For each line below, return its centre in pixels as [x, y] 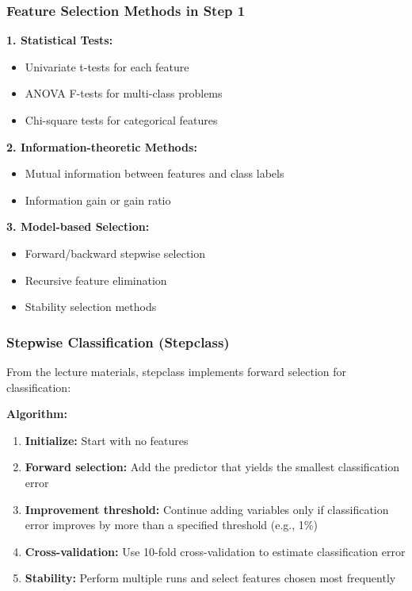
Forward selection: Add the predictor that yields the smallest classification [212, 467]
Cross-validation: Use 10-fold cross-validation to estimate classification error [215, 551]
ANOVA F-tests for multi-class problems [124, 93]
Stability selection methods [91, 307]
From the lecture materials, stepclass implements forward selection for [177, 371]
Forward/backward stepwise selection [115, 253]
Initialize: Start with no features [107, 440]
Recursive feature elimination [96, 280]
